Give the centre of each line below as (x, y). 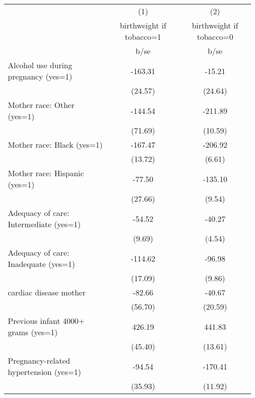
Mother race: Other (41, 105)
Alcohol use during (40, 65)
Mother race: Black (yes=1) (55, 145)
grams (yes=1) (33, 332)
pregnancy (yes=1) (40, 76)
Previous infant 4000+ (46, 321)
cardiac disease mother (47, 292)
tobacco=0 (215, 37)
